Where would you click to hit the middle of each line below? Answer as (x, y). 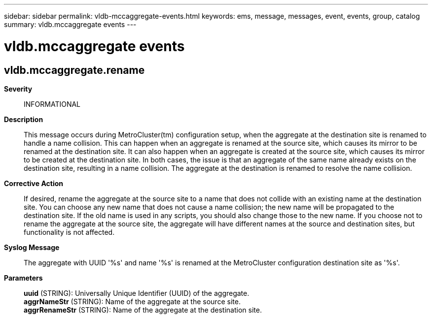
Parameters (23, 278)
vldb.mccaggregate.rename (74, 70)
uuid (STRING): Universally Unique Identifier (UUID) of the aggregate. (137, 293)
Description (24, 119)
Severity (18, 89)
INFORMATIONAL (52, 104)
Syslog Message (32, 247)
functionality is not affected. (69, 232)
